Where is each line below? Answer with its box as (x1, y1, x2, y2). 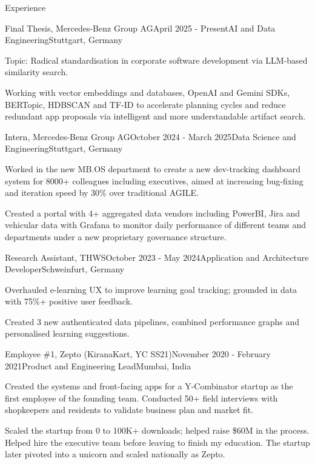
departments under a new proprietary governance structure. (5, 230, 227, 243)
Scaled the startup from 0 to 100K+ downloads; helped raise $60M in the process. (5, 424, 310, 437)
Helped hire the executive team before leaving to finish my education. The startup (5, 435, 310, 448)
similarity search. (5, 66, 68, 78)
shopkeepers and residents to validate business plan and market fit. (5, 403, 254, 416)
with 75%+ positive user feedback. (5, 295, 133, 308)
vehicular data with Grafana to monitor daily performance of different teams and (5, 218, 307, 231)
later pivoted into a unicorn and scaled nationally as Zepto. (5, 448, 225, 460)
